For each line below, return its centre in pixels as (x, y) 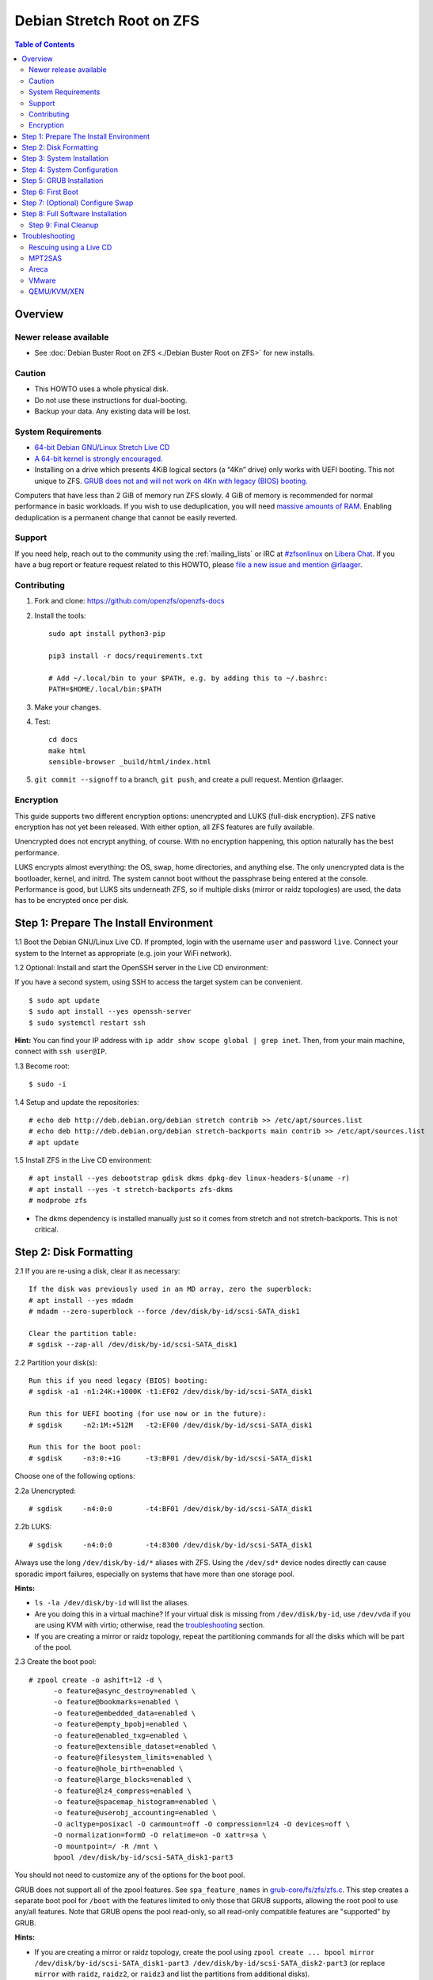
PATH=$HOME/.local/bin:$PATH (105, 689)
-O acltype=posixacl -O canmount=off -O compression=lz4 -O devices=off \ (202, 1824)
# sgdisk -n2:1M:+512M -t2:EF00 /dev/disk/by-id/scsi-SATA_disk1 (171, 1425)
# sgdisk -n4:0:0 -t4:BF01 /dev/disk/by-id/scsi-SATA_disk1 (171, 1508)
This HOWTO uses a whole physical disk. (102, 389)
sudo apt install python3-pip (107, 634)
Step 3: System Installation (65, 158)
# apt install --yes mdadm (81, 1300)
